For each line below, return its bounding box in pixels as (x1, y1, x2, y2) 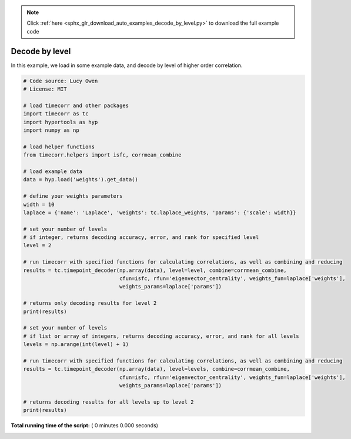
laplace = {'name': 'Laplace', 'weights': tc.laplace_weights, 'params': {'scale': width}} (23, 209, 296, 216)
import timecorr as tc (23, 111, 89, 117)
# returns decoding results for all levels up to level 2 (23, 398, 194, 405)
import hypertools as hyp (23, 118, 98, 125)
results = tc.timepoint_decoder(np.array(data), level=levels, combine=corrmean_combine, (23, 365, 290, 373)
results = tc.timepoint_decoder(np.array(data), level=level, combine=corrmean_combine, (23, 267, 288, 274)
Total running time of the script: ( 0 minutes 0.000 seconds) (11, 422, 159, 429)
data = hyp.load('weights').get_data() (23, 177, 138, 183)
